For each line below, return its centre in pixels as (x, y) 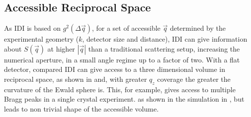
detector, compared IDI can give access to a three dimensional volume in (115, 69)
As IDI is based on (32, 28)
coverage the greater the (194, 79)
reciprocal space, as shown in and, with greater (76, 79)
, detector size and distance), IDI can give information (165, 39)
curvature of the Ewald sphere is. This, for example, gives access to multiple (120, 89)
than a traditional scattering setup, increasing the (164, 48)
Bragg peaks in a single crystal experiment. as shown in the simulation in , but (124, 99)
